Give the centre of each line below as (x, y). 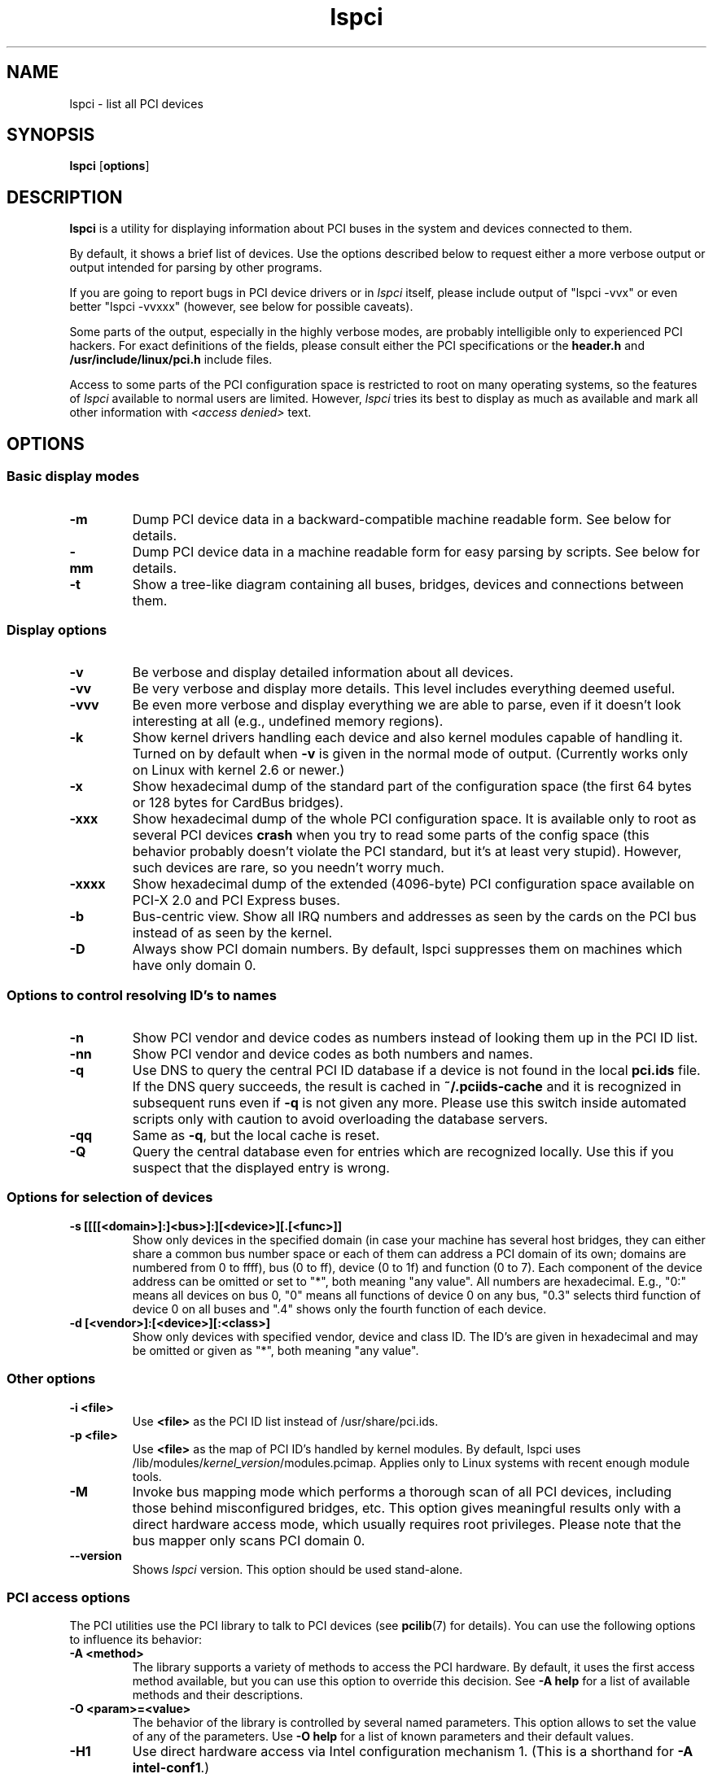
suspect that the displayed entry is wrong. (261, 1168)
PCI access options (69, 1597)
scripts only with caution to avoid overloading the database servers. (340, 1119)
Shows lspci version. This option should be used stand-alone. (297, 1569)
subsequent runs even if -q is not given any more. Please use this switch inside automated (409, 1103)
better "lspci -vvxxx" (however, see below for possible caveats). (241, 307)
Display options (57, 629)
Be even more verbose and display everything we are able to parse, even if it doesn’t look (407, 705)
